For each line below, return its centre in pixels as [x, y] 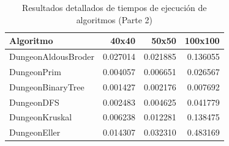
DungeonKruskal [41, 117]
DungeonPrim [35, 71]
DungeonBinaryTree [47, 86]
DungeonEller [35, 132]
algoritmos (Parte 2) [114, 19]
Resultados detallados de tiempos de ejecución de [114, 7]
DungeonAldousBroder [52, 57]
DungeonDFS [34, 102]
